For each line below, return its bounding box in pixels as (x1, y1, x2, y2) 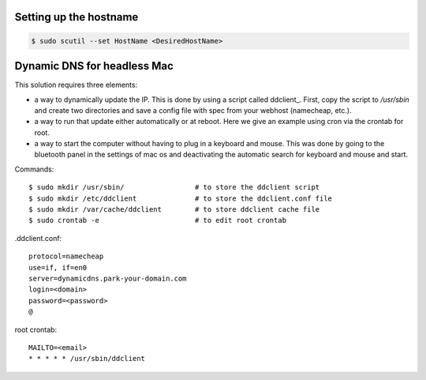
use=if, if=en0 (28, 263, 88, 272)
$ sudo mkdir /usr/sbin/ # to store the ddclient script (28, 182, 320, 192)
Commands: (14, 164, 54, 174)
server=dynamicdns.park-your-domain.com (28, 273, 187, 283)
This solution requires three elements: (14, 80, 138, 90)
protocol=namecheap (28, 252, 104, 261)
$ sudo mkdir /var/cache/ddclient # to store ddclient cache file (28, 205, 320, 214)
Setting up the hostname (14, 10, 139, 24)
